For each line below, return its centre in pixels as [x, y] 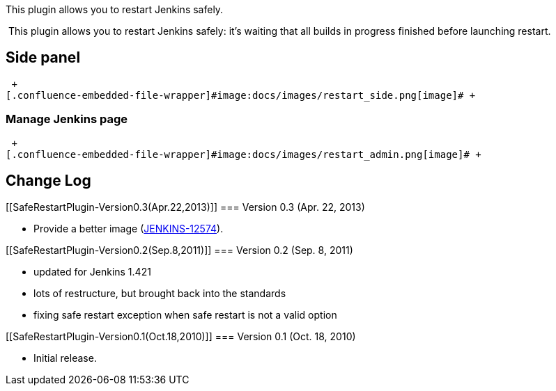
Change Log [48, 181]
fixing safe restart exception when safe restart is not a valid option [185, 315]
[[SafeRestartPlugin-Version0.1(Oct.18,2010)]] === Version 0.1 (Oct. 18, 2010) [181, 337]
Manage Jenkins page [67, 119]
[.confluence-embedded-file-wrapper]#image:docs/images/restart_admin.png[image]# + [244, 154]
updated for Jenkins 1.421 [92, 272]
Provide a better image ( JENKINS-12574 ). [129, 229]
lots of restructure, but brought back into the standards [160, 294]
